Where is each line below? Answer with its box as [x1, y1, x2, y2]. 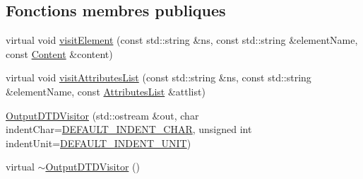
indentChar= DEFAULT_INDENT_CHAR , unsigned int [6, 122, 252, 137]
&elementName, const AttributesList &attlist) [6, 83, 206, 98]
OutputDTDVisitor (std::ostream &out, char [6, 108, 199, 122]
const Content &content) [6, 46, 113, 61]
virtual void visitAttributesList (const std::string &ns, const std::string [6, 70, 311, 85]
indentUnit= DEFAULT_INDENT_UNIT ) [6, 135, 191, 150]
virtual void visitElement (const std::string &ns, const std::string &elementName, [6, 33, 358, 47]
